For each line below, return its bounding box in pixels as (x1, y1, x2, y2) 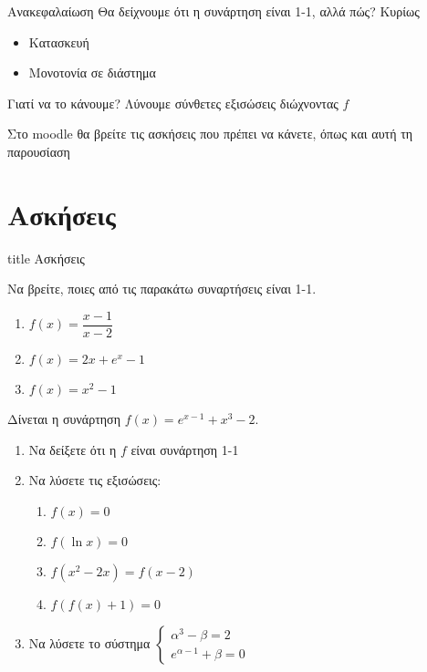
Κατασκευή (28, 32, 89, 51)
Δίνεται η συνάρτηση (7, 408, 120, 428)
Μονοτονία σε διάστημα (28, 63, 156, 82)
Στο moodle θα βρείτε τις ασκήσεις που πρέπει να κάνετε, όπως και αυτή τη (7, 124, 413, 143)
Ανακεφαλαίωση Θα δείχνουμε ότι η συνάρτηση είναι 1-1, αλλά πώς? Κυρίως (7, 2, 420, 20)
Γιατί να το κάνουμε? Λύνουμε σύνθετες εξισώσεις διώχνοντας (7, 93, 338, 112)
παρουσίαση (7, 141, 70, 160)
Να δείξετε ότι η (28, 439, 117, 459)
